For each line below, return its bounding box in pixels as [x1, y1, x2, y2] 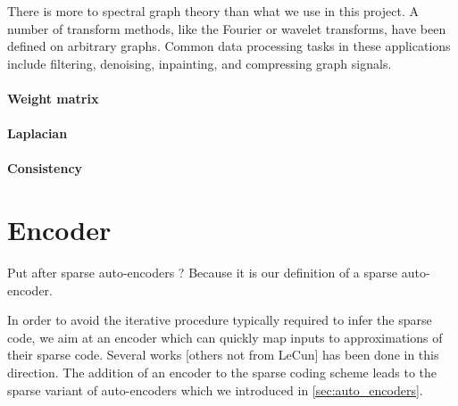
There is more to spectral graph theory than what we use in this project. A [7, 2, 419, 20]
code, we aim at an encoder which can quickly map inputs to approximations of [7, 327, 443, 346]
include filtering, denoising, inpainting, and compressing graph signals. [7, 54, 392, 72]
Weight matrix [7, 88, 99, 107]
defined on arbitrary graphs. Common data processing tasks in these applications [7, 37, 451, 55]
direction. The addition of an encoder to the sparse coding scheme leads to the [7, 363, 437, 382]
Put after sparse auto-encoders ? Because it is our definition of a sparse [7, 263, 398, 282]
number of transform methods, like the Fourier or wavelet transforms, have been [7, 19, 446, 37]
